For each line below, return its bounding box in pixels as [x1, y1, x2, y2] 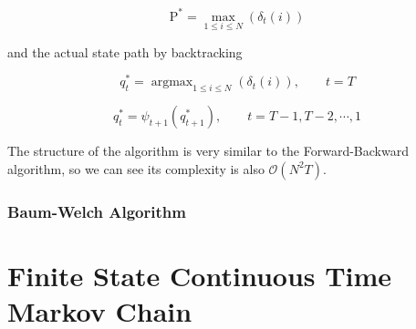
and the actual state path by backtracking [7, 42, 243, 61]
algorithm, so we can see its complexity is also [7, 159, 265, 178]
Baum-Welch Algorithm [7, 200, 186, 222]
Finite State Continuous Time [7, 256, 392, 293]
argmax [151, 76, 193, 89]
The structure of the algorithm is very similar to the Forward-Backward [7, 141, 409, 160]
